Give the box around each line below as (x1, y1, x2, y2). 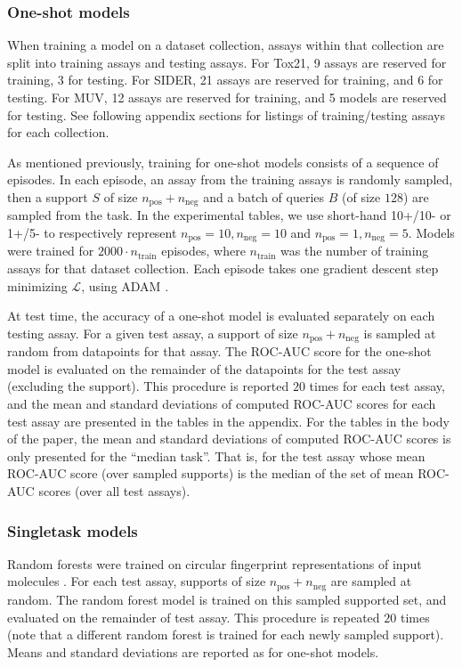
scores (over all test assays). (38, 482, 190, 500)
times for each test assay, (309, 377, 445, 395)
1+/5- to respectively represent (7, 224, 177, 242)
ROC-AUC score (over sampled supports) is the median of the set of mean (7, 464, 414, 483)
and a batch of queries (203, 187, 325, 206)
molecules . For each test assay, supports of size (7, 572, 266, 590)
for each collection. (7, 123, 109, 142)
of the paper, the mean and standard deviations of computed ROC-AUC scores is (7, 429, 451, 448)
